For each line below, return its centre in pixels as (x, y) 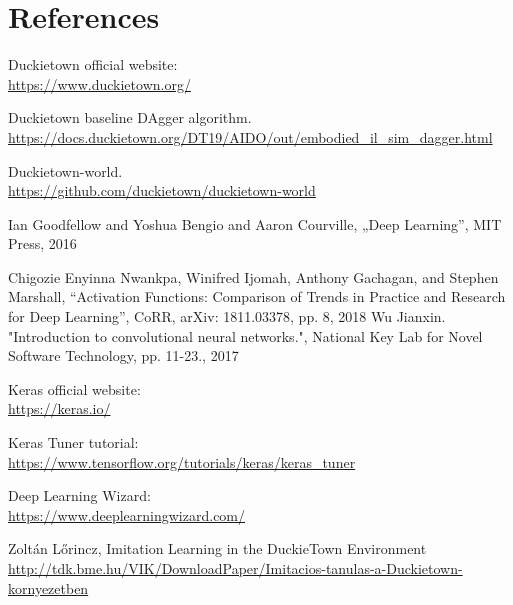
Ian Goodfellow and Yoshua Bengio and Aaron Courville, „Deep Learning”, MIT (255, 223)
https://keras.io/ (59, 408)
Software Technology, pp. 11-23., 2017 (123, 355)
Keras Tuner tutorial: (73, 442)
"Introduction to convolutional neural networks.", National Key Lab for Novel (245, 335)
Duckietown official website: (93, 64)
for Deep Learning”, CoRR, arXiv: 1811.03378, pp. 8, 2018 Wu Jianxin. (227, 316)
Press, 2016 (42, 243)
